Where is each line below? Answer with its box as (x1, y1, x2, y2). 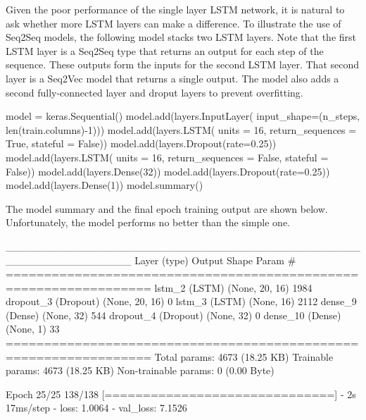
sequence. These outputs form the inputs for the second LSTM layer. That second (6, 57, 360, 72)
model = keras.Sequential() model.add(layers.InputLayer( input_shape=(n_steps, (6, 109, 360, 123)
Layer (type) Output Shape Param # (134, 252, 296, 267)
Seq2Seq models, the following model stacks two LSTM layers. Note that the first (6, 30, 357, 44)
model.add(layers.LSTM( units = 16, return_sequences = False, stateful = (6, 149, 329, 164)
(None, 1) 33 (6, 321, 60, 336)
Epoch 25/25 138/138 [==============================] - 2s (6, 386, 356, 401)
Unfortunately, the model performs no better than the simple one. (6, 215, 291, 230)
